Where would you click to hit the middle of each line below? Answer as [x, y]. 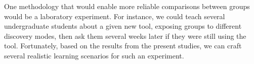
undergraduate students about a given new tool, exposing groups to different [123, 26]
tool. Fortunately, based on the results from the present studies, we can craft [123, 46]
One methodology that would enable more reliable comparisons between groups [127, 6]
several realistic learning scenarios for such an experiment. [94, 55]
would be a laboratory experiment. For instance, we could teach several [115, 16]
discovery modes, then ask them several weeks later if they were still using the [125, 36]
